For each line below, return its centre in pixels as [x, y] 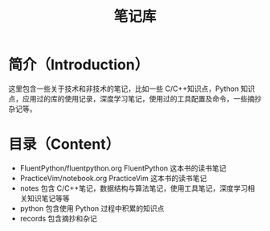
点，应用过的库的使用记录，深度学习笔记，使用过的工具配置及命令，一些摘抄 [135, 98]
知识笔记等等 [48, 198]
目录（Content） [64, 144]
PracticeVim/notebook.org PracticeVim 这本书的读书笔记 [113, 178]
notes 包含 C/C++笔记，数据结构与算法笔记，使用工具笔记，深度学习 [134, 188]
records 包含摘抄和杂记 [59, 218]
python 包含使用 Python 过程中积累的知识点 [92, 208]
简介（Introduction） [79, 65]
